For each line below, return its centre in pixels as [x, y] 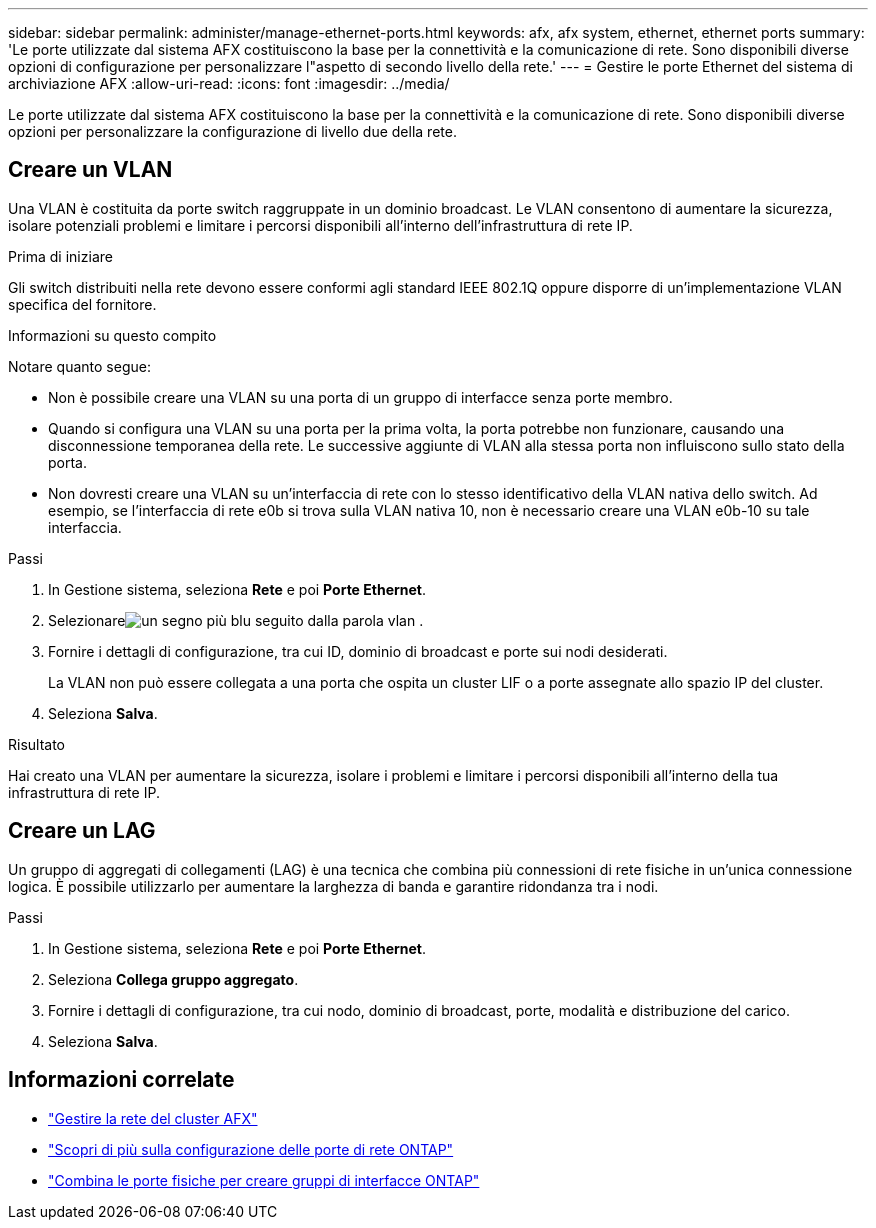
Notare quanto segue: [79, 366]
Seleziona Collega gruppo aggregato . [173, 979]
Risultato [37, 744]
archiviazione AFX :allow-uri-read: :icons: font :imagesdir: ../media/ [229, 83]
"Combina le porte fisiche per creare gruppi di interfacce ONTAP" [264, 1180]
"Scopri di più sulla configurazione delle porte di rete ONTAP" [251, 1149]
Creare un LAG [82, 831]
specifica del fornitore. [82, 304]
